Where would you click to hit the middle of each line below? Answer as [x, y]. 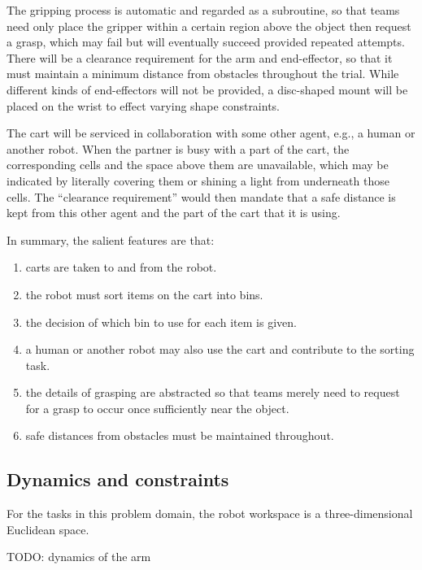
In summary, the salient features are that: [111, 239]
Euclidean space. [48, 529]
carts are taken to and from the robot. [121, 267]
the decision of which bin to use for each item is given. [161, 322]
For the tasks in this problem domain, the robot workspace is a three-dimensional [210, 513]
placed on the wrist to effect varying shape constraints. [144, 105]
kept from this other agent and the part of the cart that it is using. [174, 213]
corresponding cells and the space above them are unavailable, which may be [198, 165]
